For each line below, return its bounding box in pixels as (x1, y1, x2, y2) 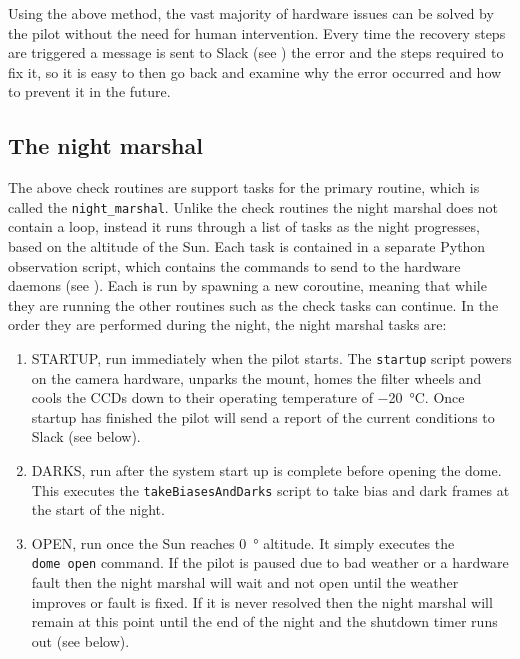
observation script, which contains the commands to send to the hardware (8, 255, 461, 276)
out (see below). (31, 630, 130, 651)
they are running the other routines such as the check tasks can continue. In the (8, 294, 499, 315)
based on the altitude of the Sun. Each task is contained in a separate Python (8, 236, 486, 257)
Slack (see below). (31, 426, 141, 447)
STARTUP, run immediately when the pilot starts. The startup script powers (31, 347, 512, 368)
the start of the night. (31, 499, 165, 520)
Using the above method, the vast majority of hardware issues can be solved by (8, 3, 494, 23)
